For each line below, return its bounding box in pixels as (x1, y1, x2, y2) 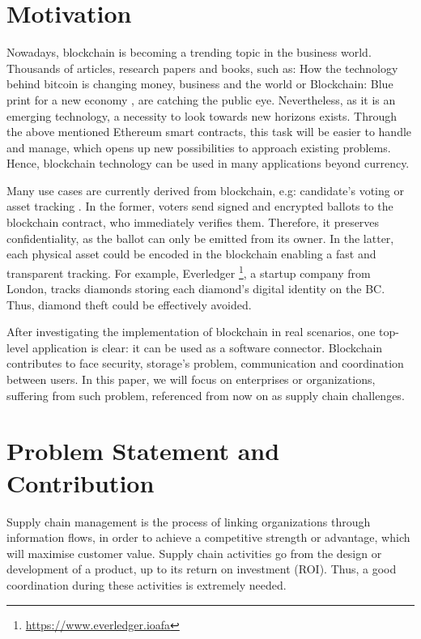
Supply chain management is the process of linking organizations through (6, 513, 371, 530)
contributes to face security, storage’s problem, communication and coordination (6, 355, 404, 372)
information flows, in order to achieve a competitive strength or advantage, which (6, 529, 410, 546)
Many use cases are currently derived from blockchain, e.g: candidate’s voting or (6, 181, 404, 198)
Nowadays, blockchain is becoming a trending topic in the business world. (6, 44, 372, 61)
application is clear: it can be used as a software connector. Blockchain (32, 339, 383, 356)
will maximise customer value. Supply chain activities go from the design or (6, 544, 382, 561)
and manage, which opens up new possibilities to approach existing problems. (6, 138, 391, 155)
